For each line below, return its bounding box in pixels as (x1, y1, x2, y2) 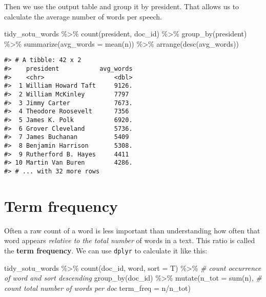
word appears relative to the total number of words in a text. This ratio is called (4, 235, 255, 246)
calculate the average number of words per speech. (4, 11, 162, 22)
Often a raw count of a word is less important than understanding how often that (4, 225, 260, 235)
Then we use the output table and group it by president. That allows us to (4, 1, 239, 11)
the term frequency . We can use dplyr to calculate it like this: (4, 245, 208, 255)
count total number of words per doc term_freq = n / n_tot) (4, 282, 191, 293)
